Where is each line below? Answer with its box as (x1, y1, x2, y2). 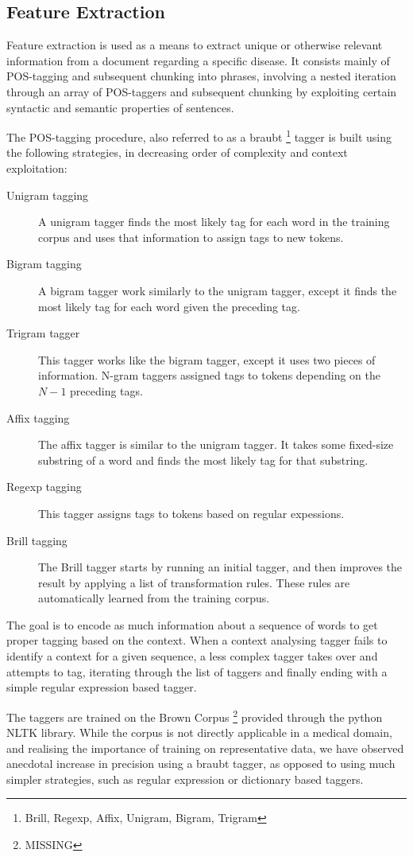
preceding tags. (70, 382, 143, 399)
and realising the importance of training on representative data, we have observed (6, 739, 404, 756)
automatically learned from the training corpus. (38, 590, 270, 606)
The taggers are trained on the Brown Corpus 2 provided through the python (6, 706, 383, 725)
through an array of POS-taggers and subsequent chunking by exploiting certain (6, 83, 397, 99)
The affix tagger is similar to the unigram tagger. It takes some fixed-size (38, 436, 394, 453)
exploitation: (6, 160, 68, 177)
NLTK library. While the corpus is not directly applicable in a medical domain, (6, 724, 392, 741)
